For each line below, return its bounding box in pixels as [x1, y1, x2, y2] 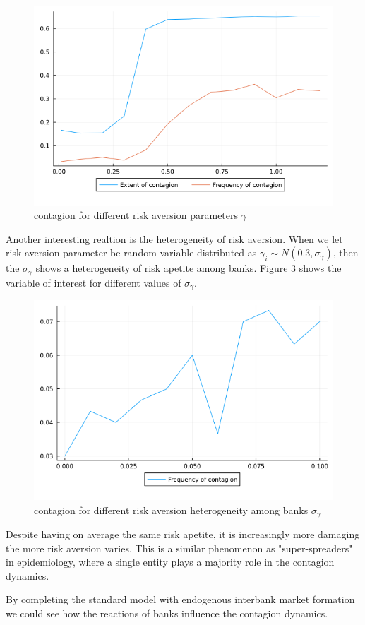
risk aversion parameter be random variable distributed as [6, 245, 257, 260]
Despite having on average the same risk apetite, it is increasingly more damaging [6, 527, 360, 542]
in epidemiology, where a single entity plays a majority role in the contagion [6, 554, 335, 569]
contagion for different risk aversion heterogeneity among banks [34, 502, 309, 517]
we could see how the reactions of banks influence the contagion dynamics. [6, 606, 328, 621]
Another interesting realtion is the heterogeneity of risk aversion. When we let [6, 231, 343, 246]
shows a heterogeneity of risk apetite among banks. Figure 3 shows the [35, 261, 342, 275]
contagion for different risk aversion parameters [34, 208, 239, 222]
